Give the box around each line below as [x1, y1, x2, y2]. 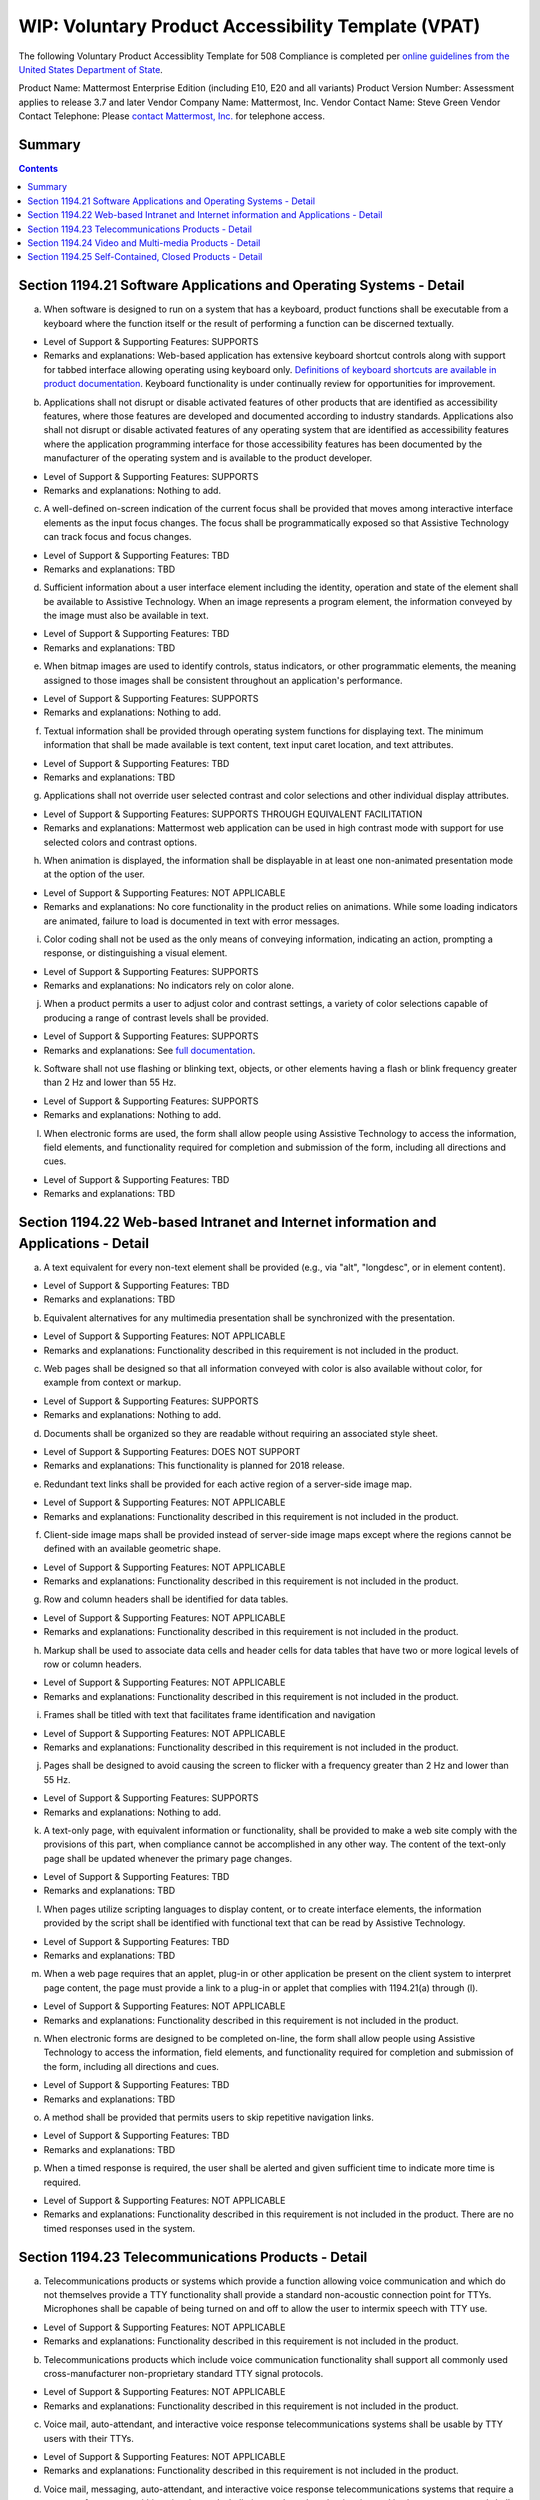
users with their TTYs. [43, 2432, 135, 2444]
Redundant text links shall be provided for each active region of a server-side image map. [43, 1478, 412, 1490]
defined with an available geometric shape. [43, 1543, 222, 1555]
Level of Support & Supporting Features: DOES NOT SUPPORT [43, 1445, 301, 1457]
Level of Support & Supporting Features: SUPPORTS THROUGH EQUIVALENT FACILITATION [43, 808, 423, 820]
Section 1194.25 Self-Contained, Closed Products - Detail [27, 251, 263, 263]
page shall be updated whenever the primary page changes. [43, 1852, 293, 1864]
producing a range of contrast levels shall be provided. [43, 1011, 269, 1024]
